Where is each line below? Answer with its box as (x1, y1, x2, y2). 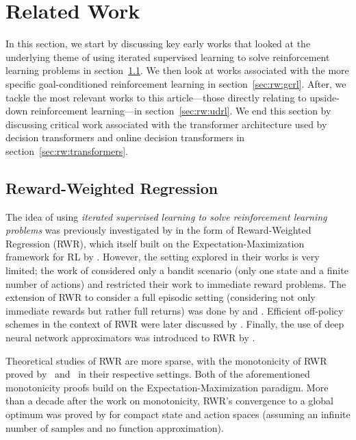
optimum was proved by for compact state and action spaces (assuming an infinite (5, 406, 351, 421)
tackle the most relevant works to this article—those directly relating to (5, 90, 307, 104)
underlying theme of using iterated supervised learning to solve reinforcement (5, 49, 330, 64)
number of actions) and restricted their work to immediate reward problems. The (5, 276, 346, 291)
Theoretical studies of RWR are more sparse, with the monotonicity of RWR (5, 353, 327, 367)
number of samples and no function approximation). (5, 420, 224, 435)
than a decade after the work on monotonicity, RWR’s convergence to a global (5, 393, 333, 408)
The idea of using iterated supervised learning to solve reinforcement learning (5, 209, 327, 223)
